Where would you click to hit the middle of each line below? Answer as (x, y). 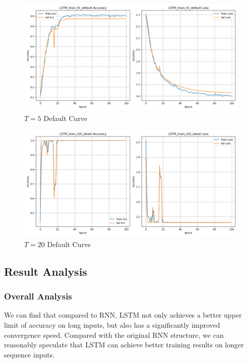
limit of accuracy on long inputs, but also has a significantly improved (112, 324)
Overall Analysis (38, 296)
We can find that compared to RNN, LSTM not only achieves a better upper (123, 315)
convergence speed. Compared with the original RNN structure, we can (114, 335)
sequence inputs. (29, 354)
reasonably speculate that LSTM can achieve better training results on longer (124, 345)
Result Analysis (46, 271)
